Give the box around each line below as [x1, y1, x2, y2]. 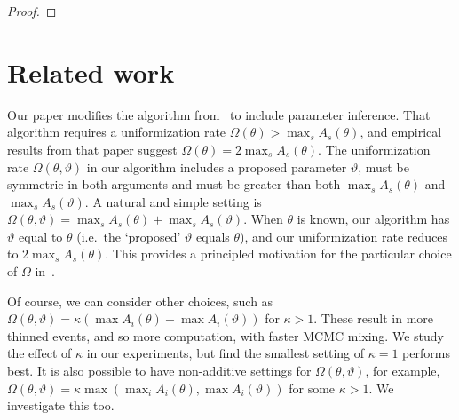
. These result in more [313, 309, 434, 328]
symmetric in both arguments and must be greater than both [7, 175, 341, 194]
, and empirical [360, 123, 442, 141]
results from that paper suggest [7, 139, 178, 158]
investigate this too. [7, 396, 115, 415]
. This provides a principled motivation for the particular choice [105, 244, 452, 263]
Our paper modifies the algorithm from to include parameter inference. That [7, 105, 431, 123]
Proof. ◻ [7, 2, 57, 20]
